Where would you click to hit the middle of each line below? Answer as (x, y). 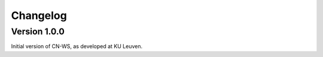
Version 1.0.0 (38, 31)
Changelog (39, 15)
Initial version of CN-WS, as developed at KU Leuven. (77, 46)
